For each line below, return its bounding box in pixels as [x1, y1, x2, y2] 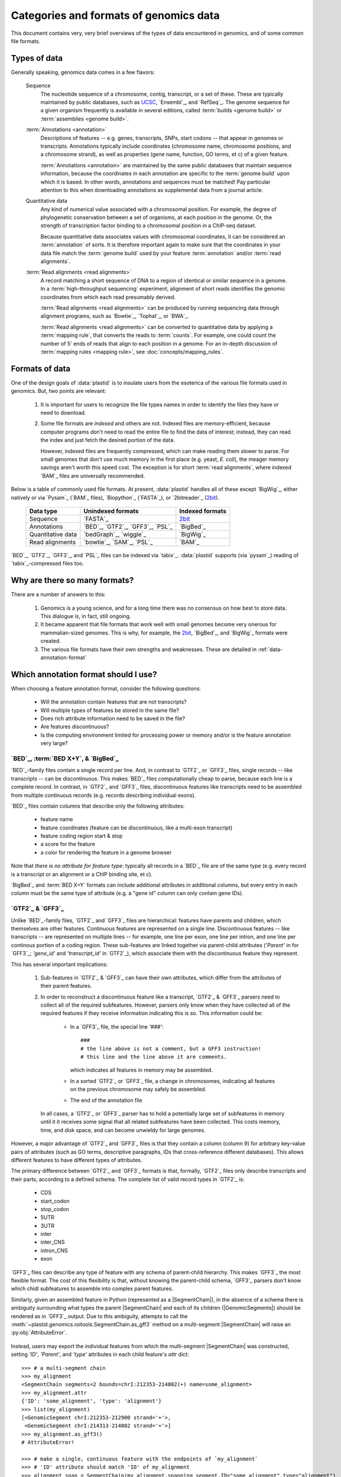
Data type [29, 507, 58, 515]
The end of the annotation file [70, 1097, 142, 1104]
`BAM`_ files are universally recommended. [40, 472, 145, 479]
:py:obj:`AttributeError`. [11, 1329, 67, 1336]
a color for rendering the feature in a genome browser [40, 848, 172, 856]
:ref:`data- [258, 646, 283, 653]
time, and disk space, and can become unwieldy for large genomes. [40, 1126, 206, 1134]
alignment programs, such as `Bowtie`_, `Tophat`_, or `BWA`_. [40, 313, 189, 320]
